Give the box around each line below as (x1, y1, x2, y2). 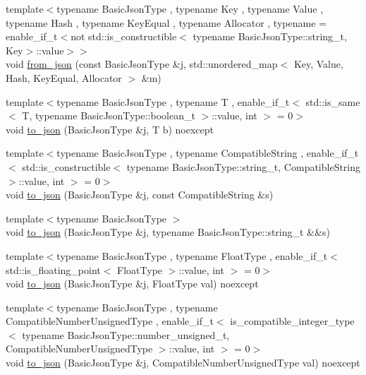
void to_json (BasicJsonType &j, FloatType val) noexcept (6, 276, 259, 291)
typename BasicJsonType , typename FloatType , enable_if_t (56, 248, 328, 263)
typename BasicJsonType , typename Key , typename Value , (56, 1, 324, 16)
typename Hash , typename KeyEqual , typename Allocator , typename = (6, 15, 327, 30)
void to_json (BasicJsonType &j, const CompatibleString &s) (6, 187, 274, 202)
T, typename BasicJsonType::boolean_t (22, 108, 195, 123)
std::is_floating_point (6, 262, 101, 277)
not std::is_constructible (71, 29, 177, 44)
